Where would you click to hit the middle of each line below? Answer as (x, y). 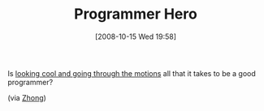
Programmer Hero (136, 14)
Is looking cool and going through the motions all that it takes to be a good (132, 73)
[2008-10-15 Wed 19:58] (136, 36)
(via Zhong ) (27, 97)
